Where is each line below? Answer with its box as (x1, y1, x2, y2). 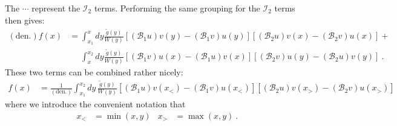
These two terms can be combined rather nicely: (5, 65, 183, 78)
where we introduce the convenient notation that (5, 98, 186, 110)
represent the (31, 2, 80, 14)
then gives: (5, 13, 45, 26)
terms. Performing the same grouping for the (94, 2, 260, 14)
